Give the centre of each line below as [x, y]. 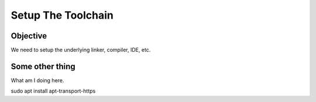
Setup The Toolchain [62, 15]
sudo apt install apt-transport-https [53, 91]
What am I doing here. [37, 80]
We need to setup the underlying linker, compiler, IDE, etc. [81, 50]
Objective [29, 36]
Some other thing [43, 66]
